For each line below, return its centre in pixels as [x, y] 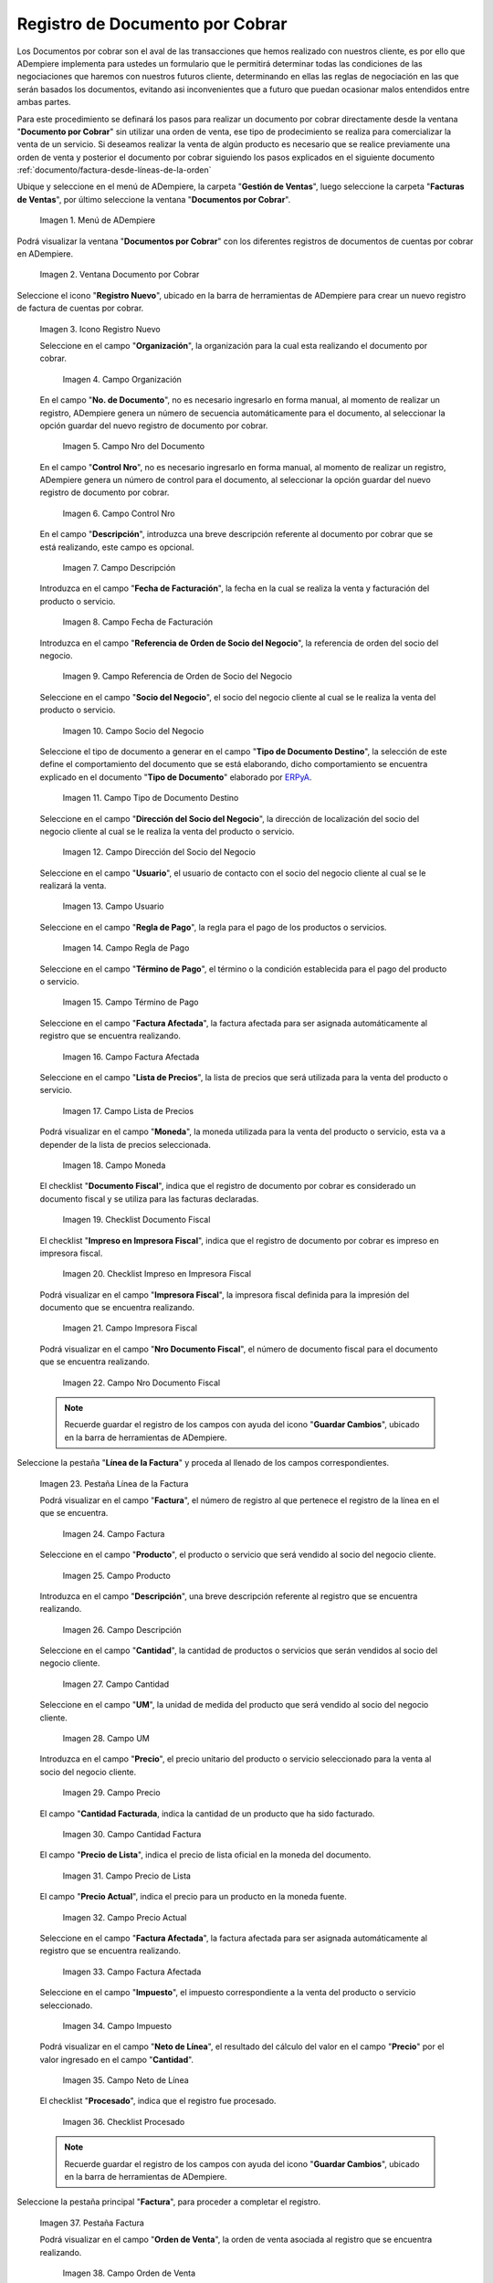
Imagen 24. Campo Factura [114, 1533]
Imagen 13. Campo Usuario [113, 906]
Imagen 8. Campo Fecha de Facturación [138, 622]
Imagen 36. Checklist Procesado [124, 2121]
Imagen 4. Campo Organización [122, 379]
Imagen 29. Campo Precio [111, 1793]
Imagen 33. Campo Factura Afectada [132, 1972]
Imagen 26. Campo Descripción [122, 1629]
